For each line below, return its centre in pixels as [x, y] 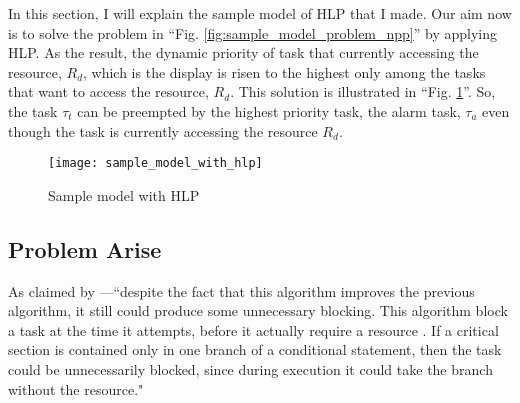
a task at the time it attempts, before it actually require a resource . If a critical [253, 329]
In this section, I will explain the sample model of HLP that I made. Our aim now [260, 13]
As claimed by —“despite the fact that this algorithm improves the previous [241, 290]
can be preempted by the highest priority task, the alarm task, [269, 110]
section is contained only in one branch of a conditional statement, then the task [255, 349]
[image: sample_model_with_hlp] [155, 163]
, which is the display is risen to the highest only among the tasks [284, 71]
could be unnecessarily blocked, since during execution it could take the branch [250, 368]
